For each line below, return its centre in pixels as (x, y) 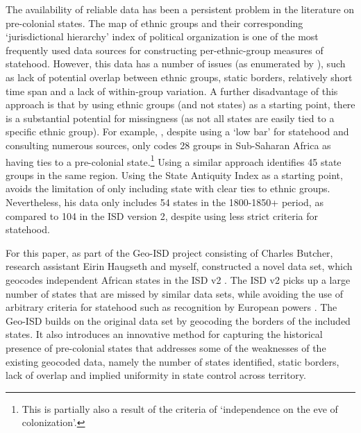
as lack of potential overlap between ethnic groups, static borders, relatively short (179, 77)
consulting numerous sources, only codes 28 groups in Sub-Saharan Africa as (168, 145)
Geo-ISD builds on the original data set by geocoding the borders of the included (178, 320)
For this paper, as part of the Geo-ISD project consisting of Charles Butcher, (169, 252)
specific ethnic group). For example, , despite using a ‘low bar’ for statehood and (177, 131)
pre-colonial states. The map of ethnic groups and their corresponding (154, 23)
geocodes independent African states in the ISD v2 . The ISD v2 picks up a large (178, 279)
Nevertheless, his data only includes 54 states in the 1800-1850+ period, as (165, 202)
